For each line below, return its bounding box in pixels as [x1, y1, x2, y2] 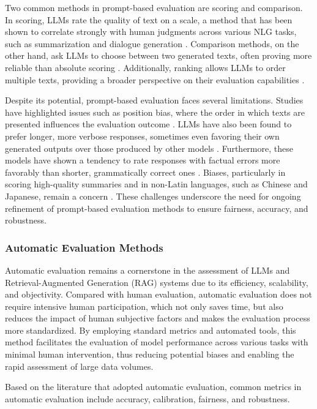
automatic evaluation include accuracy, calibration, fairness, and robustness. [5, 392, 290, 405]
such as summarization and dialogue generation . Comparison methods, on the [5, 37, 299, 50]
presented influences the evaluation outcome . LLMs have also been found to [5, 118, 292, 130]
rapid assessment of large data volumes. [5, 359, 154, 372]
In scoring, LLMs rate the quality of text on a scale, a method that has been [5, 13, 293, 26]
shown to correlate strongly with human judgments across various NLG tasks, [5, 25, 297, 38]
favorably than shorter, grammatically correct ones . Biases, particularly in [5, 165, 286, 178]
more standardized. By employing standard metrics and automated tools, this [5, 323, 296, 336]
